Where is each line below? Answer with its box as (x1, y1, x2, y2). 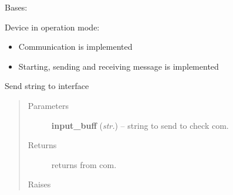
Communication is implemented (18, 40, 133, 53)
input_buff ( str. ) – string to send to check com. (51, 119, 229, 131)
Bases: (5, 1, 28, 13)
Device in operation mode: (5, 20, 100, 33)
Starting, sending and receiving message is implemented (18, 60, 219, 72)
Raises (28, 178, 51, 190)
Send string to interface (5, 80, 89, 92)
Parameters (28, 99, 69, 111)
